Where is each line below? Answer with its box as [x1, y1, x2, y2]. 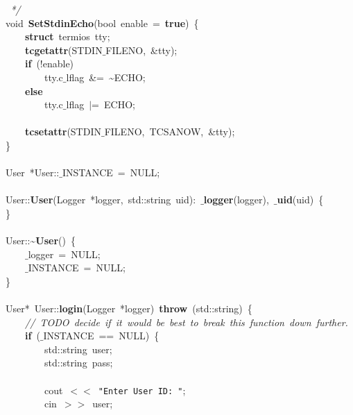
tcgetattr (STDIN [25, 42, 103, 57]
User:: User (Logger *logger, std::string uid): [6, 192, 196, 207]
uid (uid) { [277, 192, 324, 207]
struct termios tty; [25, 29, 110, 44]
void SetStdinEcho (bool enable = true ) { [6, 15, 199, 30]
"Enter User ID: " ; [98, 382, 186, 397]
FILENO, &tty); [105, 42, 178, 57]
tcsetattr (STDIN [25, 124, 101, 139]
